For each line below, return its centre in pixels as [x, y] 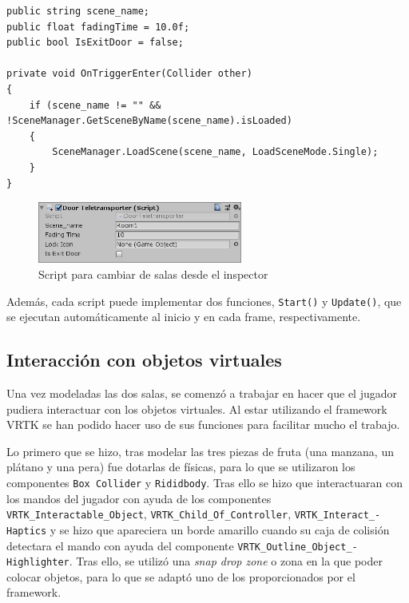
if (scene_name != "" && [95, 105]
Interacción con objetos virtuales [144, 360]
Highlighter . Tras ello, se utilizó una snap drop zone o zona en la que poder [195, 561]
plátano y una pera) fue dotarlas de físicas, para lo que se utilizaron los [181, 467]
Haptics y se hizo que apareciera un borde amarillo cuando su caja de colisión [198, 529]
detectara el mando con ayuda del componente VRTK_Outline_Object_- [182, 545]
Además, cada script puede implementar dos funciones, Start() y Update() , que [204, 301]
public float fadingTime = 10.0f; [98, 27]
